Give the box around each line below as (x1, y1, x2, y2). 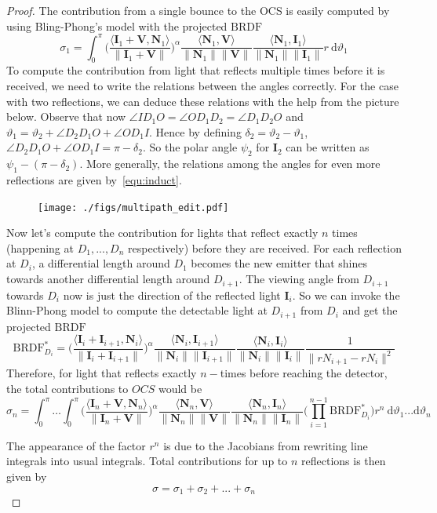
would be (158, 380, 202, 397)
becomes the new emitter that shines (191, 255, 367, 271)
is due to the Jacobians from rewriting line (163, 437, 368, 453)
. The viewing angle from (239, 271, 359, 287)
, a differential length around (31, 255, 170, 271)
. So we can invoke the (292, 286, 400, 303)
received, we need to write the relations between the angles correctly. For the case (6, 78, 399, 94)
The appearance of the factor (6, 437, 146, 453)
